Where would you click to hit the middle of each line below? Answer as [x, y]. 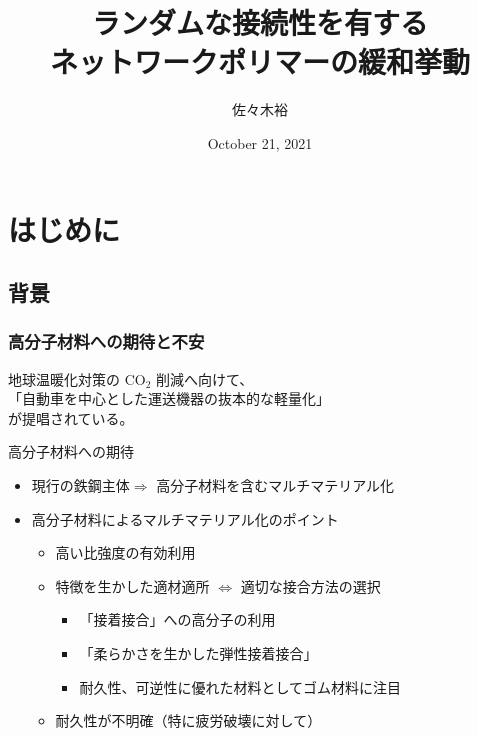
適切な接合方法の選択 [310, 585]
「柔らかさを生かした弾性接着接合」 [198, 653]
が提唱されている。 [71, 417]
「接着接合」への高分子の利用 [177, 619]
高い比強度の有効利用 [125, 552]
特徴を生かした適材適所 [132, 585]
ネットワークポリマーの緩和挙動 [259, 61]
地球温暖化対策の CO [77, 378]
